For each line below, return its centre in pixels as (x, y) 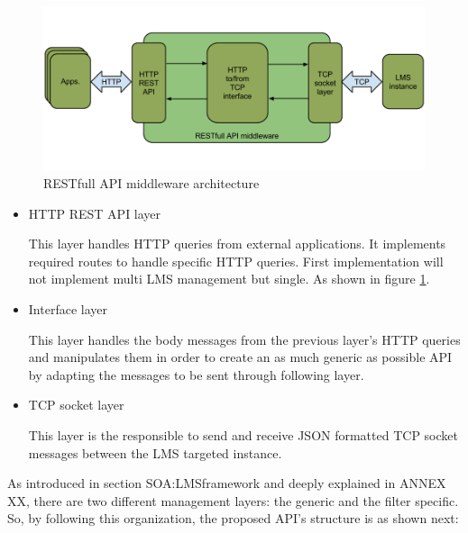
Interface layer (68, 309)
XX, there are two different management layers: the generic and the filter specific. (233, 500)
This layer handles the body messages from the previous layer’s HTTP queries (244, 339)
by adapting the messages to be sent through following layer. (196, 374)
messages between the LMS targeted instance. (155, 452)
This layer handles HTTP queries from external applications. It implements (237, 244)
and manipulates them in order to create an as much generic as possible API (240, 357)
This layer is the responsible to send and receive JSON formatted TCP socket (243, 434)
